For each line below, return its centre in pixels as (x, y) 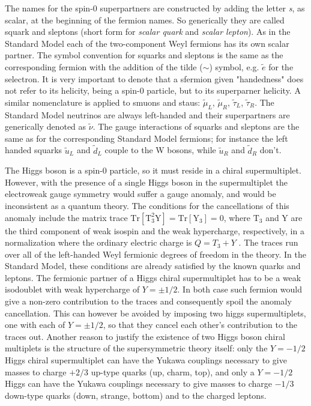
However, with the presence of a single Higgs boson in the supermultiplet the (146, 182)
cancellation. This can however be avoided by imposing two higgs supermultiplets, (155, 313)
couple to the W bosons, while (160, 150)
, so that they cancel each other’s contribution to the (200, 325)
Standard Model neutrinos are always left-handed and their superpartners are (147, 114)
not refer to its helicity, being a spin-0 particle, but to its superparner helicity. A (153, 90)
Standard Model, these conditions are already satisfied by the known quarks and (153, 266)
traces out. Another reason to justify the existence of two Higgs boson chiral (145, 336)
